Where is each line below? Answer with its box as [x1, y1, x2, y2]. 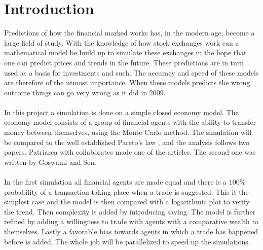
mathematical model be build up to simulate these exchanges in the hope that [4, 47, 247, 58]
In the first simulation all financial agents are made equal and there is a [4, 176, 227, 187]
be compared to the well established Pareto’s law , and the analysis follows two [4, 136, 250, 147]
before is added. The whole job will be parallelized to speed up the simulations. [4, 236, 250, 246]
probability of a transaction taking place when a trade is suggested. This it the [4, 186, 249, 197]
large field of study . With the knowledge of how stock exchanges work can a [4, 37, 239, 48]
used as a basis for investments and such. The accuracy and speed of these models [4, 67, 259, 78]
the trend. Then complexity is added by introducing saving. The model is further [4, 206, 256, 217]
